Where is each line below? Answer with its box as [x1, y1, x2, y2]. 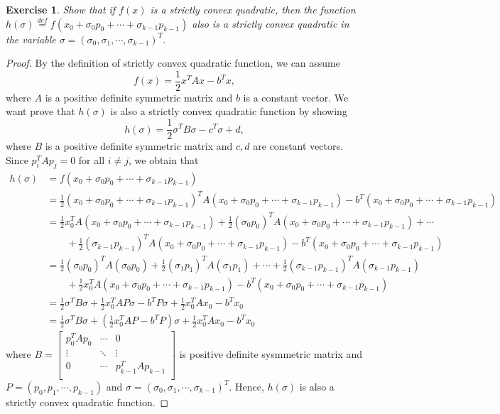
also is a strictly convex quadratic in [192, 16, 349, 31]
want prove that [6, 104, 75, 119]
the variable [6, 31, 56, 46]
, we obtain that [128, 152, 199, 167]
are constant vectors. [253, 138, 343, 153]
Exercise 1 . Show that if [6, 2, 116, 16]
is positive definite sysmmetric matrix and [179, 347, 363, 361]
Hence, [235, 378, 264, 393]
